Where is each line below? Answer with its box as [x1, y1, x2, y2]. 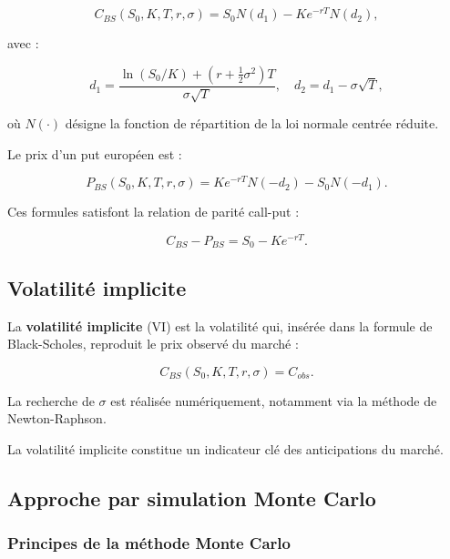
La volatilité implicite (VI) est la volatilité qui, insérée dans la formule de [7, 316, 433, 335]
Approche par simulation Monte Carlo [7, 484, 376, 513]
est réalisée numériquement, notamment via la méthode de [110, 391, 437, 410]
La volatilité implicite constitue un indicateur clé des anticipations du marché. [7, 440, 444, 459]
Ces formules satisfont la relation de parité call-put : [7, 202, 300, 221]
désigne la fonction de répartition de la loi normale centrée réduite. [65, 114, 439, 133]
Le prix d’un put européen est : [7, 144, 182, 163]
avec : [7, 34, 39, 53]
